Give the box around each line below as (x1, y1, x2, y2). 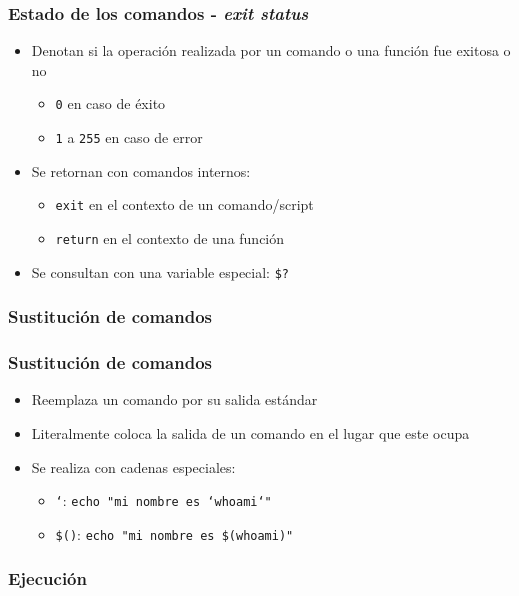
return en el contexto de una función (55, 227, 285, 248)
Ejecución (8, 566, 87, 591)
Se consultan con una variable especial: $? (31, 261, 289, 282)
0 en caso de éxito (55, 93, 166, 114)
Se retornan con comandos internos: (31, 160, 251, 181)
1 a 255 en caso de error (55, 127, 203, 148)
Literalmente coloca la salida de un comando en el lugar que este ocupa (31, 422, 470, 443)
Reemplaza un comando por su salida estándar (31, 389, 318, 410)
